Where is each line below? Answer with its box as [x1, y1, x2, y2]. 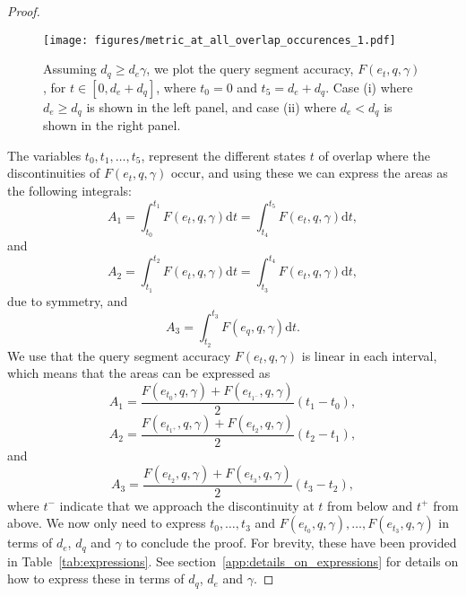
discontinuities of [7, 163, 100, 182]
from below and [327, 495, 413, 514]
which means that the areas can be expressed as [7, 364, 271, 382]
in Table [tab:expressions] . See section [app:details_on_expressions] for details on [7, 551, 459, 570]
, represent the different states [141, 145, 306, 164]
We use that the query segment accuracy [7, 346, 231, 364]
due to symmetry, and [7, 291, 128, 310]
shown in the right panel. [43, 116, 181, 135]
